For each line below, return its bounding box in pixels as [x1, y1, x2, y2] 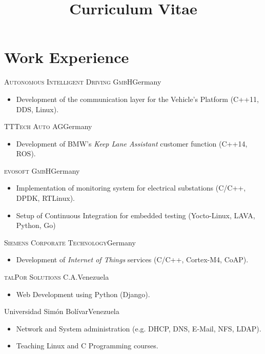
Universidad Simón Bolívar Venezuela [4, 306, 119, 317]
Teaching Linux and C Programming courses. [16, 340, 158, 351]
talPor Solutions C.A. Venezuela [4, 272, 109, 282]
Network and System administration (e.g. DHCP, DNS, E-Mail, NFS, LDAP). [16, 323, 261, 334]
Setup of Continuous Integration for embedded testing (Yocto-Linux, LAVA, [16, 210, 255, 220]
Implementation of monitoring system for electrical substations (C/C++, [16, 182, 246, 193]
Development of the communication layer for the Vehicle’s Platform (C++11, [16, 93, 259, 104]
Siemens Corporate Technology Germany [4, 237, 136, 247]
